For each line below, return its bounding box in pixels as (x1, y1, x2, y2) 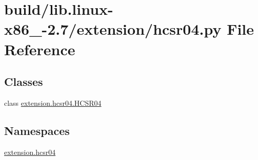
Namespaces (4, 122, 70, 138)
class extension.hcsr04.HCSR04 (4, 97, 102, 108)
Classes (4, 74, 43, 89)
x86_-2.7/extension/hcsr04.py (4, 18, 222, 39)
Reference (4, 38, 75, 59)
